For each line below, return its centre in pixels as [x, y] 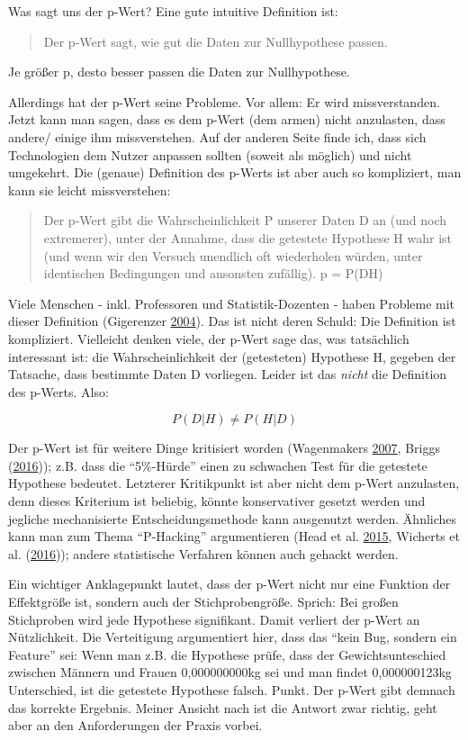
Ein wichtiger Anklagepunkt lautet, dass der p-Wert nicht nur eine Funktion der [229, 584]
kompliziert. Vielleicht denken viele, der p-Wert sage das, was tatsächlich [209, 338]
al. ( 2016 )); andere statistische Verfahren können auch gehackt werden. [203, 553]
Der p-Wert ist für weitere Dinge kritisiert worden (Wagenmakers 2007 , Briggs [224, 448]
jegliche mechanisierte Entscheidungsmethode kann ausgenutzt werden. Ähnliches [233, 518]
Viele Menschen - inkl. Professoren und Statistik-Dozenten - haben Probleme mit [232, 303]
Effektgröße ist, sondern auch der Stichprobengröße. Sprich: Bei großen [203, 602]
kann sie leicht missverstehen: [90, 190]
